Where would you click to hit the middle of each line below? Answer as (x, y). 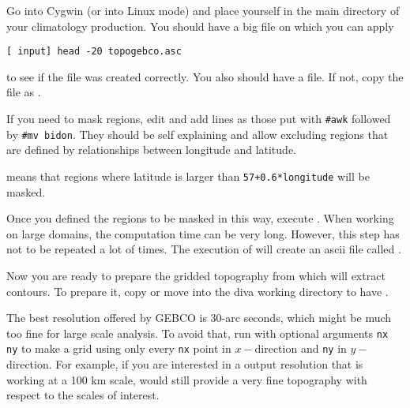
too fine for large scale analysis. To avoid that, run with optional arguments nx (197, 333)
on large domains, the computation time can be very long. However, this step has (203, 233)
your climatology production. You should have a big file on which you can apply (200, 26)
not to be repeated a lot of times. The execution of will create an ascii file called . (204, 249)
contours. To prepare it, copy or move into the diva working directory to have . (197, 291)
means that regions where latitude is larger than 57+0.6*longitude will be (188, 176)
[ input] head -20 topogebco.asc (94, 52)
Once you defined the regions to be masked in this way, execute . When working (200, 218)
